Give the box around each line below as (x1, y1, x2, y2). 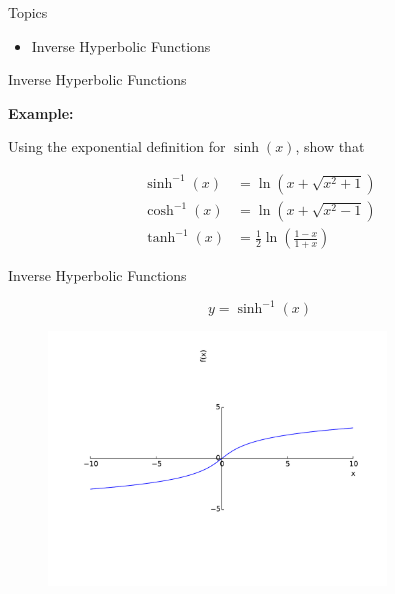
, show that (295, 136, 365, 157)
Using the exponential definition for (8, 136, 226, 157)
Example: (8, 102, 74, 123)
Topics (8, 2, 48, 22)
